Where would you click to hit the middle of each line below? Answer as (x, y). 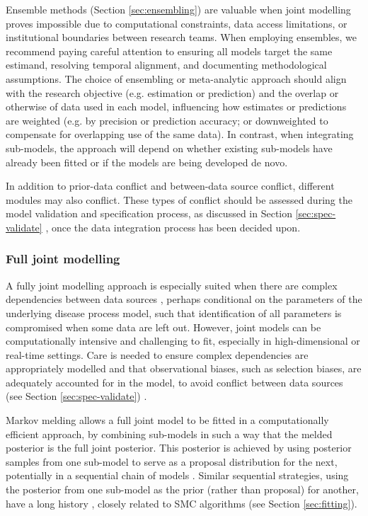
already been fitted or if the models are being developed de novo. (147, 162)
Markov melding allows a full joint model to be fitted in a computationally (167, 420)
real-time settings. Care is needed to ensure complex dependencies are (157, 354)
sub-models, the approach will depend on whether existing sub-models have (169, 148)
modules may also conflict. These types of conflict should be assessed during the (179, 199)
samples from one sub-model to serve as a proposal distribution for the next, (172, 461)
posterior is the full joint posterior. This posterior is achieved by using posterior (179, 448)
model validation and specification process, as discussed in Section (149, 213)
